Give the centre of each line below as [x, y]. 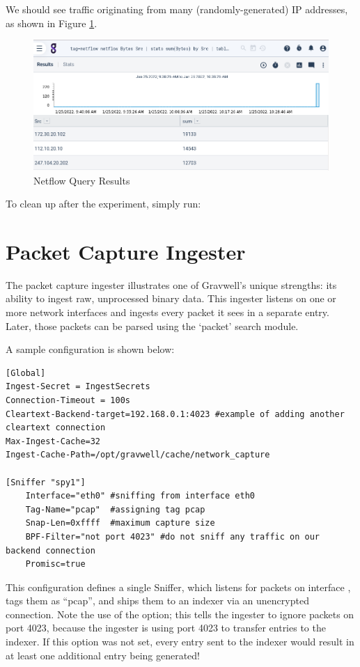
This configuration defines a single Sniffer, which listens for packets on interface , [178, 587]
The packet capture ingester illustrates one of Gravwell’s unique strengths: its [171, 284]
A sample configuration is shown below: [90, 349]
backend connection [50, 550]
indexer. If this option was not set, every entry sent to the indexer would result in [180, 642]
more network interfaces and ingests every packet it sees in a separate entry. [167, 312]
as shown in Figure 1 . [52, 23]
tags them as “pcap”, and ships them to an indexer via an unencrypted [157, 601]
